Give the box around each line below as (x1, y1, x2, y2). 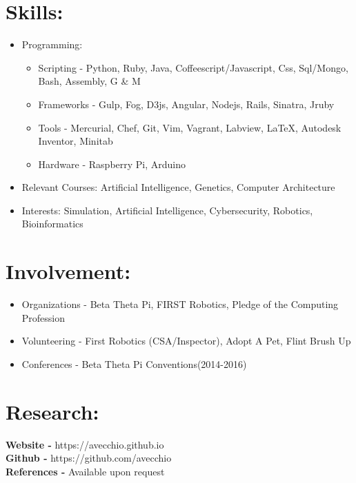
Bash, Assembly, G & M (38, 74, 141, 88)
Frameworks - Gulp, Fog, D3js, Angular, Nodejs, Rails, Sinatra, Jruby (38, 96, 335, 111)
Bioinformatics (21, 216, 83, 231)
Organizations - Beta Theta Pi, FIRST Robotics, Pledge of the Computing (21, 297, 339, 311)
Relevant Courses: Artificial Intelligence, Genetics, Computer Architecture (21, 180, 335, 194)
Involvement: (6, 257, 131, 285)
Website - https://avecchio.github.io (6, 437, 164, 451)
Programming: (21, 37, 83, 52)
